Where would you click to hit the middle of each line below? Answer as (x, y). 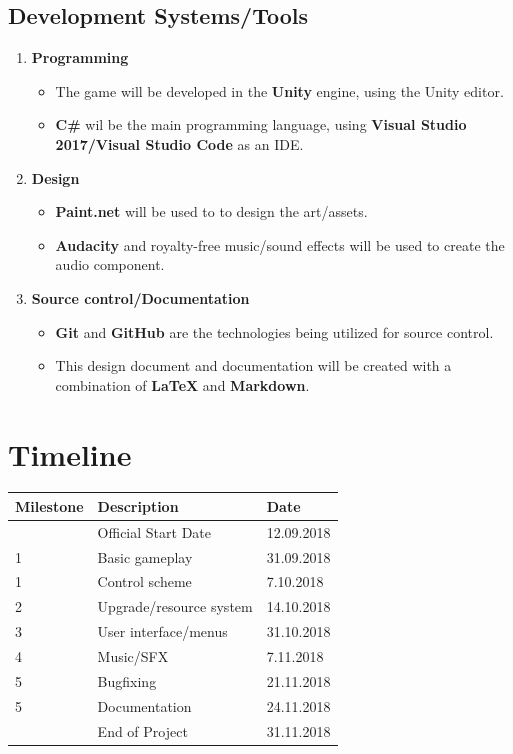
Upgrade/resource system (175, 606)
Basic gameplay (145, 556)
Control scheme (144, 581)
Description (138, 505)
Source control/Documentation (140, 297)
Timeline (70, 453)
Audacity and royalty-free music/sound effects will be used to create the (280, 244)
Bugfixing (127, 680)
